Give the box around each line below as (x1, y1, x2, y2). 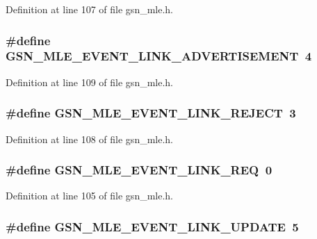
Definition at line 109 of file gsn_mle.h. (6, 74, 174, 89)
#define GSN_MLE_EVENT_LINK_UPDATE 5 (6, 217, 299, 235)
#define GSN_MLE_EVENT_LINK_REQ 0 (6, 161, 273, 179)
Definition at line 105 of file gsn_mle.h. (6, 188, 174, 203)
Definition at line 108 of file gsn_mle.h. (6, 131, 174, 146)
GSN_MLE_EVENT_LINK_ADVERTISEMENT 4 (6, 47, 312, 65)
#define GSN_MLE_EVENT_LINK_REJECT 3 (6, 104, 296, 122)
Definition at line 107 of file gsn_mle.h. (6, 2, 174, 16)
